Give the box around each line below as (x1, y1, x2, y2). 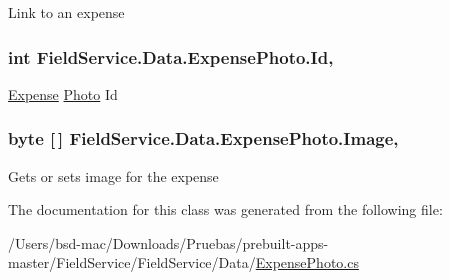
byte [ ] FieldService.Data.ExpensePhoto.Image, (8, 126, 399, 151)
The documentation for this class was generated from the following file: (8, 199, 443, 220)
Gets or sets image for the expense (8, 165, 219, 186)
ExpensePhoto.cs (255, 252, 359, 273)
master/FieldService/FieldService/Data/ (8, 252, 256, 273)
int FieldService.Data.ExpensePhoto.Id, (8, 44, 334, 69)
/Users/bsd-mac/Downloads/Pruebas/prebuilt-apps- (8, 232, 329, 253)
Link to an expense (8, 2, 125, 22)
